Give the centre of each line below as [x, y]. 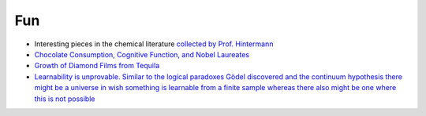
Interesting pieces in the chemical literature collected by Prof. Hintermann [154, 44]
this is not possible [65, 99]
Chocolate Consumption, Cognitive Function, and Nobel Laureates [142, 54]
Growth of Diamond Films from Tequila [97, 66]
